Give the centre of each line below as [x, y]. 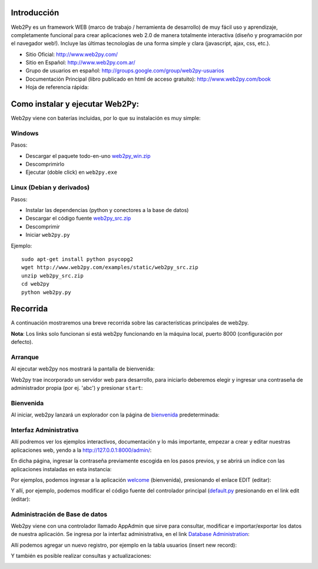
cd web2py [35, 284]
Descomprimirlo [45, 164]
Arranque [25, 357]
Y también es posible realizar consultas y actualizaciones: [81, 556]
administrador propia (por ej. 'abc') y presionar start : [77, 388]
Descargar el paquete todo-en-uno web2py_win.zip [88, 156]
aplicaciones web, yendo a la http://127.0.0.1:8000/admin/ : [81, 450]
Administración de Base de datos [59, 514]
